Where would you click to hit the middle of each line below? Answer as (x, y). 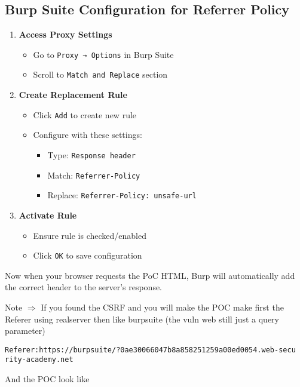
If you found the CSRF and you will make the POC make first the (162, 307)
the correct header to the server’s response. (84, 287)
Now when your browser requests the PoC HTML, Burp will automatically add (150, 275)
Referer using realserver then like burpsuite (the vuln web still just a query (142, 319)
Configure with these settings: (88, 135)
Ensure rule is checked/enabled (90, 235)
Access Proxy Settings (65, 34)
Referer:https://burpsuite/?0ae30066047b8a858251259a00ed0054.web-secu (150, 350)
